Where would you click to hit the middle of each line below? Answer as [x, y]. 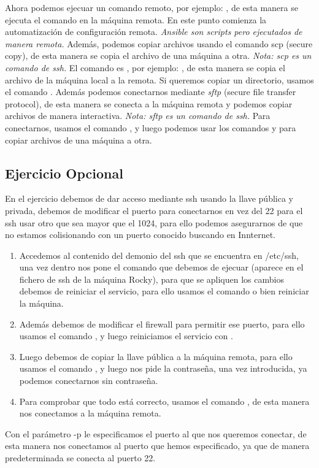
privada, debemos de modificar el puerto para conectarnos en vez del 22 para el [154, 210]
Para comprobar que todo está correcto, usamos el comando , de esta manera [164, 401]
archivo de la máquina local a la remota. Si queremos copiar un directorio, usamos [159, 79]
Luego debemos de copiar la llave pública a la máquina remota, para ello [156, 356]
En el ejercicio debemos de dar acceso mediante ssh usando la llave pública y [149, 198]
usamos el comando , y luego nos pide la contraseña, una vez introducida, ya [163, 368]
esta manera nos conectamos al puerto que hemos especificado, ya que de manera [157, 446]
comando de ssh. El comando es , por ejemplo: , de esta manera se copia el [145, 67]
